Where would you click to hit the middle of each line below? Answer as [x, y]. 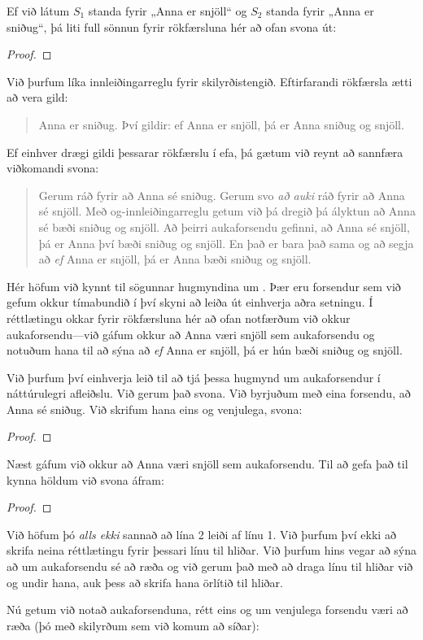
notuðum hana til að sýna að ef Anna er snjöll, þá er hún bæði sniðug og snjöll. [205, 350]
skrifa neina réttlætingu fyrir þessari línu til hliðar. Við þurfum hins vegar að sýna [211, 550]
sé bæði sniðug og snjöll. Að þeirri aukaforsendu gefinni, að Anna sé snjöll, [224, 226]
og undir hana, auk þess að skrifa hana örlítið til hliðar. [145, 582]
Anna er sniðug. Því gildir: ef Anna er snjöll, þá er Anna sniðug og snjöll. [221, 124]
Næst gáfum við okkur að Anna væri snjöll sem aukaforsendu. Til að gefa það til [207, 464]
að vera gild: [37, 97]
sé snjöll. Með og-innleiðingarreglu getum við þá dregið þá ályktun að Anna [227, 211]
